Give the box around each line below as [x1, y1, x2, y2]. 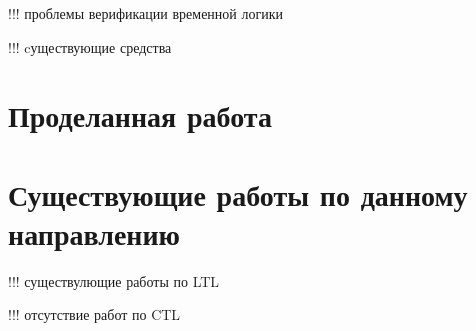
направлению [8, 212, 181, 253]
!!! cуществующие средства [8, 36, 172, 57]
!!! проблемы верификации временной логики [8, 3, 284, 23]
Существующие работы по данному [8, 173, 468, 214]
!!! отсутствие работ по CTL [8, 304, 181, 325]
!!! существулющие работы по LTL [8, 270, 220, 291]
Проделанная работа [8, 95, 272, 136]
